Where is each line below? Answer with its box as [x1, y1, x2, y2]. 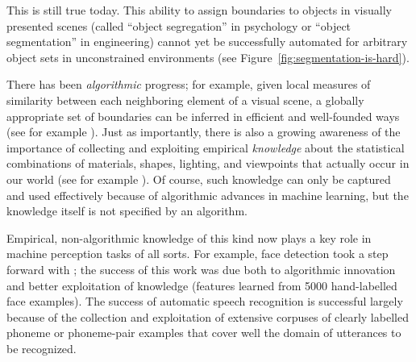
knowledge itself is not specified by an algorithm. [6, 202, 248, 219]
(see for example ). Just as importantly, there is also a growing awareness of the [6, 123, 401, 140]
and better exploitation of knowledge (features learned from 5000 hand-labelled [6, 277, 397, 293]
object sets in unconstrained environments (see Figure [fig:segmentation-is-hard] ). [6, 48, 410, 65]
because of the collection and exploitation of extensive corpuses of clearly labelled [6, 308, 409, 325]
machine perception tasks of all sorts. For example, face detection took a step [6, 245, 389, 262]
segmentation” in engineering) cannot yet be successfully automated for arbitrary [6, 33, 408, 50]
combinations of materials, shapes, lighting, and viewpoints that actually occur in [6, 155, 410, 172]
